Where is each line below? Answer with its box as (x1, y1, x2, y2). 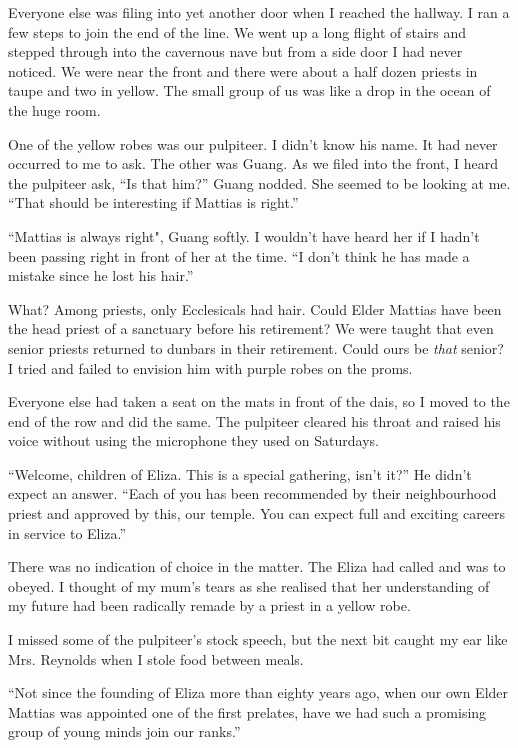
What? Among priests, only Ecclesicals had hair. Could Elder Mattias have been (8, 298, 502, 319)
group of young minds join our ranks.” (8, 721, 241, 742)
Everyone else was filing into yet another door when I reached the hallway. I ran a (8, 2, 510, 22)
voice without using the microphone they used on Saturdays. (8, 430, 379, 451)
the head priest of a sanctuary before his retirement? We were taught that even (8, 318, 494, 339)
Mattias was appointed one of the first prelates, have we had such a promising (8, 701, 487, 722)
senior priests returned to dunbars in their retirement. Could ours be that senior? (8, 337, 504, 358)
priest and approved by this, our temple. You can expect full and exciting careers (8, 503, 506, 524)
